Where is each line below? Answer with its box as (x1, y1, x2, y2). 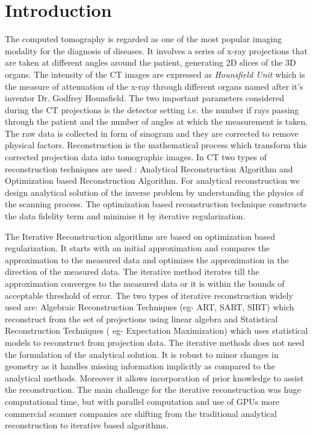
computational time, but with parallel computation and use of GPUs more (5, 395, 280, 407)
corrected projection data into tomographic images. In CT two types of (5, 151, 267, 163)
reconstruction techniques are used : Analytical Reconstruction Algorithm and (5, 162, 293, 175)
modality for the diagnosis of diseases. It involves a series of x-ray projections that (5, 44, 308, 57)
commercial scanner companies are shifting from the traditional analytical (5, 407, 277, 419)
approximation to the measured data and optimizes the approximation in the (5, 253, 289, 266)
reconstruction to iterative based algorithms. (5, 419, 169, 431)
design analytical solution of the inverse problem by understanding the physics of (5, 186, 304, 198)
